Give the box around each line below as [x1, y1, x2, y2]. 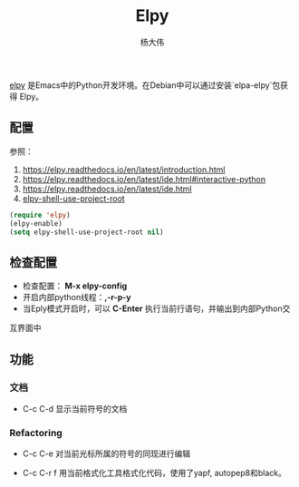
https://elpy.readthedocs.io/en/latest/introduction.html [22, 164, 226, 175]
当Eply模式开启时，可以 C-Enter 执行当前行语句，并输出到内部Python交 [22, 303, 291, 314]
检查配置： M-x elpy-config [22, 280, 128, 291]
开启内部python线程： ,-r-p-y [22, 292, 131, 303]
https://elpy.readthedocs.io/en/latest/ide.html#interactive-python [22, 173, 266, 184]
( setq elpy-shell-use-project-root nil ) [9, 228, 165, 237]
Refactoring [9, 426, 63, 439]
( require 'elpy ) [9, 210, 71, 219]
